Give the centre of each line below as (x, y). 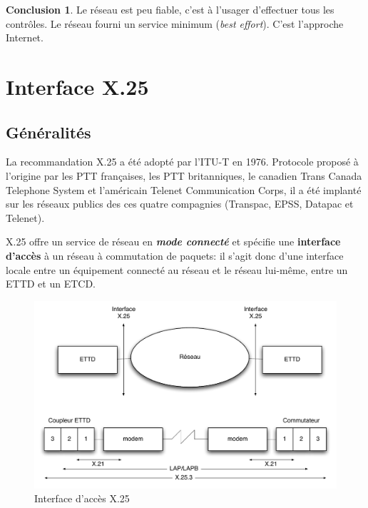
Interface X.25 (77, 86)
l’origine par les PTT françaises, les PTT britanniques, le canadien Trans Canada (184, 175)
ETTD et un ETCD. (51, 284)
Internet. (25, 37)
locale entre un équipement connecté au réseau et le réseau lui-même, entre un (177, 269)
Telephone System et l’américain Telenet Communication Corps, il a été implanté (184, 189)
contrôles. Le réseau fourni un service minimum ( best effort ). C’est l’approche (175, 23)
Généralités (48, 132)
